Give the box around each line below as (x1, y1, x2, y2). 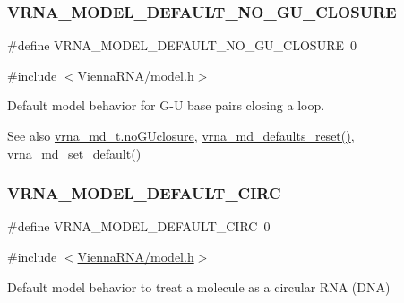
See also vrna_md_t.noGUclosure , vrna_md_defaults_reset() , (7, 126, 355, 144)
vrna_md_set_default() (7, 143, 142, 162)
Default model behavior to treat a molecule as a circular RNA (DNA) (7, 277, 391, 296)
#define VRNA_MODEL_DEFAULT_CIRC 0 (7, 217, 271, 236)
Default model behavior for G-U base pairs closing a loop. (7, 96, 325, 115)
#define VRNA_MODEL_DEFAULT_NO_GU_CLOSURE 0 (7, 36, 357, 55)
